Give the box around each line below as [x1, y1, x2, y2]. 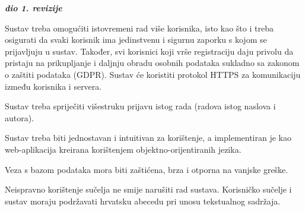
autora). [5, 111, 34, 124]
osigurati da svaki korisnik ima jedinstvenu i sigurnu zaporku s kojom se [5, 33, 267, 46]
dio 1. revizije [5, 2, 62, 14]
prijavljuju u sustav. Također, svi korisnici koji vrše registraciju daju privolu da [5, 45, 294, 57]
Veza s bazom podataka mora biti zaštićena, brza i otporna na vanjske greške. [5, 163, 288, 175]
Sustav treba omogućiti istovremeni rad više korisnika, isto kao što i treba [5, 21, 274, 34]
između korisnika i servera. [5, 80, 102, 92]
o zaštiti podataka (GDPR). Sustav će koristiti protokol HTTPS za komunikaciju [5, 68, 301, 80]
